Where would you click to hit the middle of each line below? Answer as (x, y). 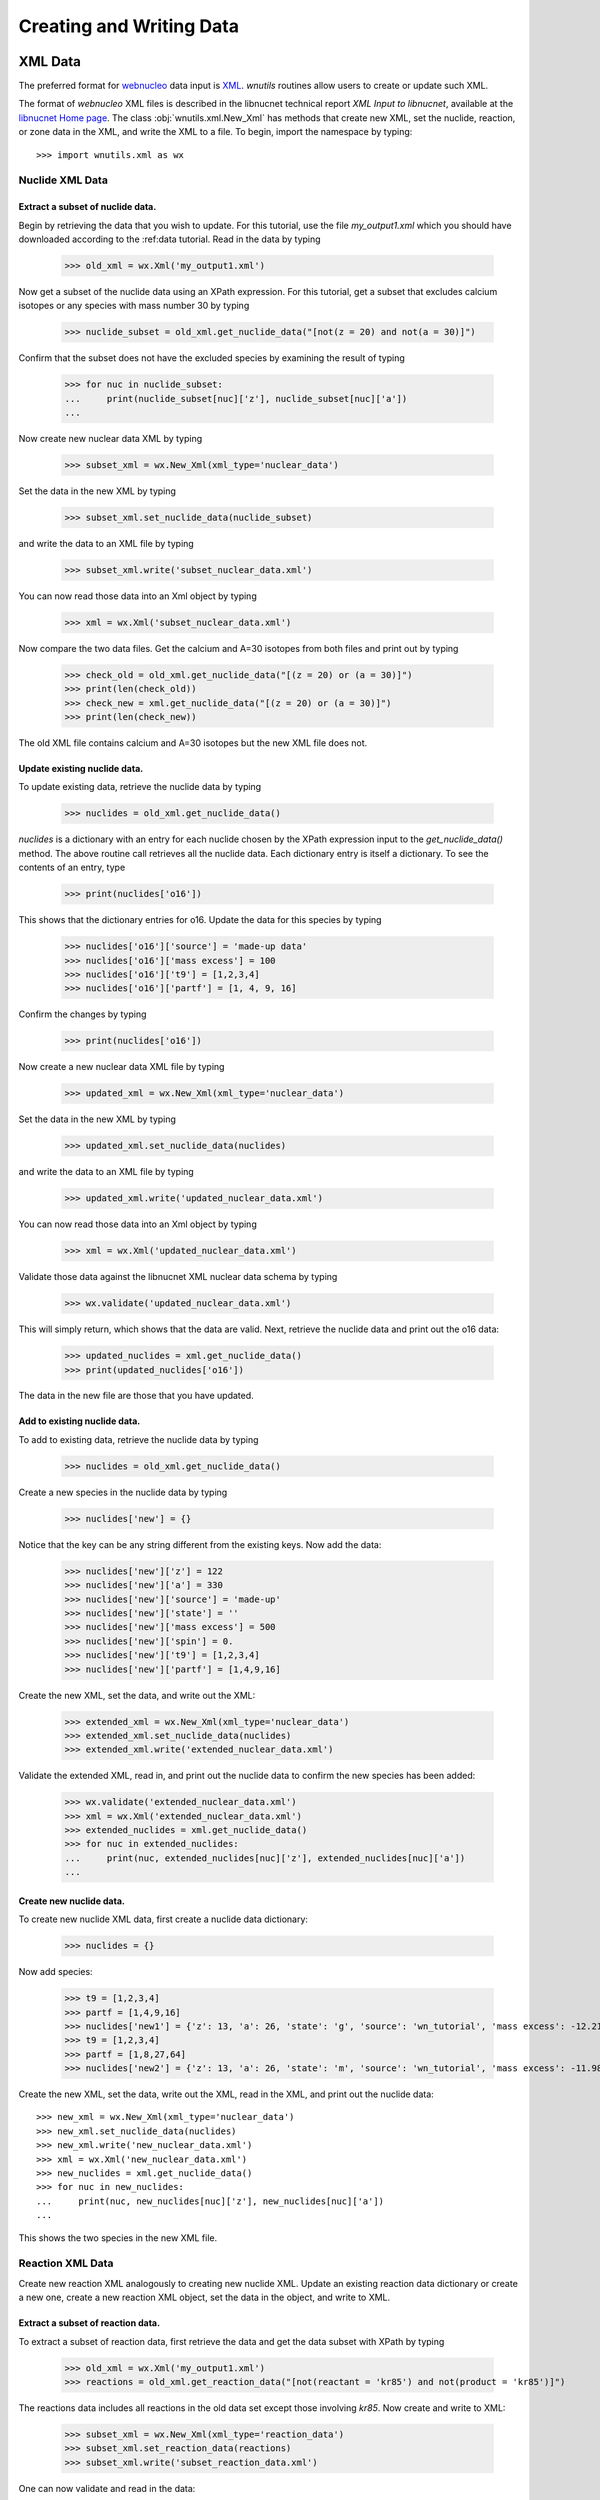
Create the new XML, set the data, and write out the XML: (137, 1695)
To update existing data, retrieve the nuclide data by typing (140, 787)
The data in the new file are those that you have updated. (136, 1396)
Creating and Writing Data (129, 26)
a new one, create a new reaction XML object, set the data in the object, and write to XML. (204, 2297)
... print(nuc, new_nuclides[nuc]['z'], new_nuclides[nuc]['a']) (210, 2201)
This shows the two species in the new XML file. (118, 2237)
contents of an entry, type (72, 867)
